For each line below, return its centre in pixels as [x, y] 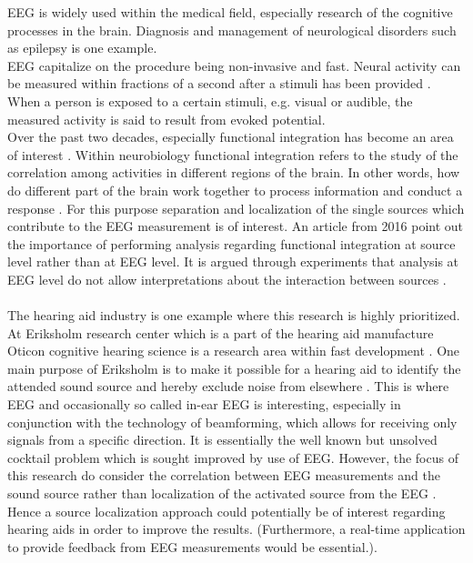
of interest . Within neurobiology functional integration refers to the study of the [233, 154]
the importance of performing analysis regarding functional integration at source [231, 243]
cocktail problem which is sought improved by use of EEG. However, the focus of [233, 457]
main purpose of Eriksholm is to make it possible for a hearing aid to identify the [234, 368]
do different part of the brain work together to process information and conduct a [235, 190]
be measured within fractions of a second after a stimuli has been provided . [219, 83]
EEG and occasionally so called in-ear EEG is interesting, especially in [204, 404]
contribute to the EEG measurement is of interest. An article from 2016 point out [236, 226]
